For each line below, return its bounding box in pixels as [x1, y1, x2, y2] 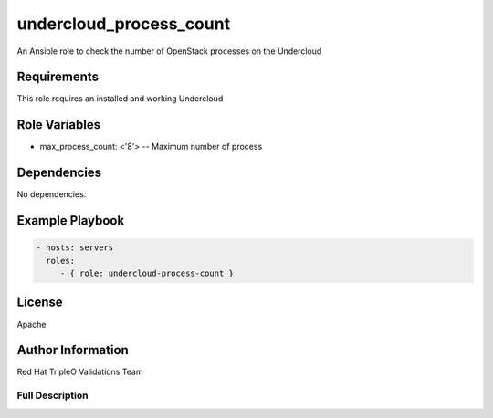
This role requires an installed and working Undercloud [16, 93, 224, 104]
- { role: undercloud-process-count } [59, 268, 235, 278]
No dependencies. [16, 189, 87, 200]
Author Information [16, 342, 130, 358]
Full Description [16, 389, 89, 402]
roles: [46, 256, 76, 266]
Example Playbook [16, 213, 125, 228]
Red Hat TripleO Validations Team [16, 366, 143, 378]
